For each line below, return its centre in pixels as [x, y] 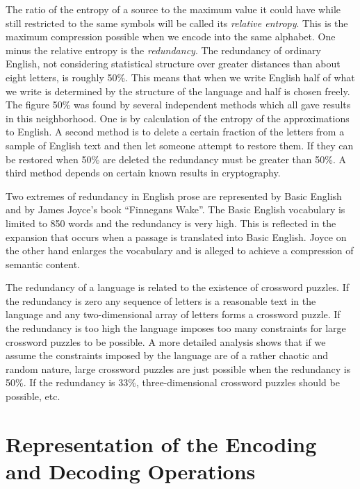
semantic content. [43, 264]
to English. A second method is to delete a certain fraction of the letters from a [175, 132]
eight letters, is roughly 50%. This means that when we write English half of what [180, 77]
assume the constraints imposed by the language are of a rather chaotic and [167, 355]
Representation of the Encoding [161, 444]
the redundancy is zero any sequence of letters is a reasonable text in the [161, 300]
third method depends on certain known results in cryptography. [143, 173]
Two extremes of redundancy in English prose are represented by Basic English [174, 196]
